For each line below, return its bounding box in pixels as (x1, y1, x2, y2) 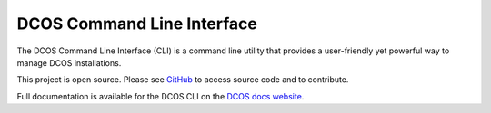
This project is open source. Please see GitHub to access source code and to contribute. (16, 74, 349, 85)
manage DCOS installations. (16, 57, 122, 68)
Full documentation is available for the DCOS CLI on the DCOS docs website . (16, 90, 305, 101)
